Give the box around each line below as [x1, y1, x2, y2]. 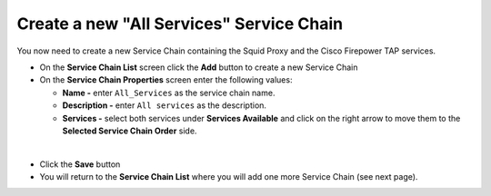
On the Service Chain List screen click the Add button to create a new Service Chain [39, 62, 358, 73]
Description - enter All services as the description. [62, 100, 267, 111]
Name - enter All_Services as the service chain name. [62, 87, 276, 98]
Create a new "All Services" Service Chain [16, 14, 344, 34]
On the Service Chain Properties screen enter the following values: [39, 74, 293, 85]
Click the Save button [39, 159, 121, 170]
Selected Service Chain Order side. [62, 125, 197, 136]
